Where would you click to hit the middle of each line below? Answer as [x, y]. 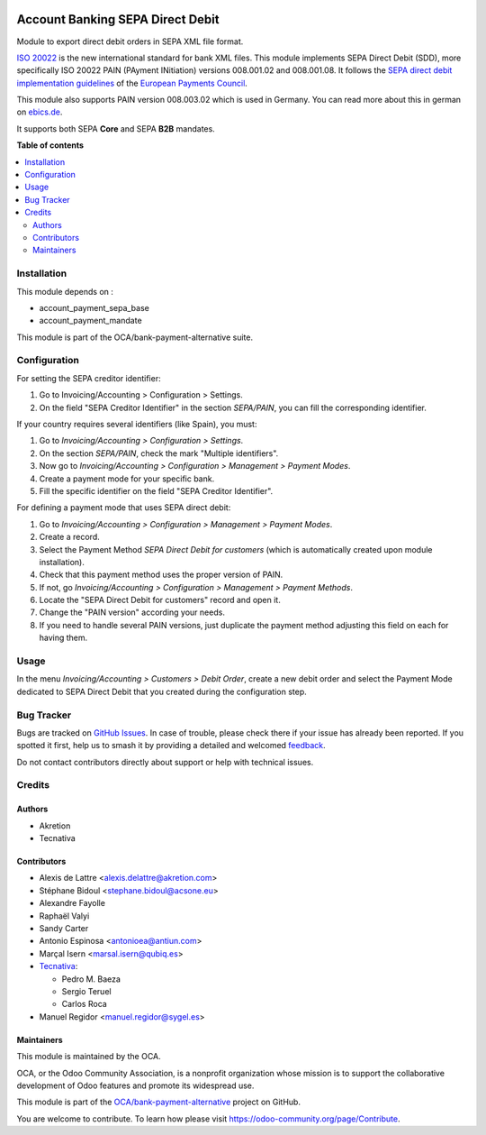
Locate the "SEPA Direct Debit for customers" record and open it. [160, 600]
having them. [63, 638]
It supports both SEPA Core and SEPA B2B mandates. [116, 128]
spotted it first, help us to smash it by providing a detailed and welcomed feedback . [171, 746]
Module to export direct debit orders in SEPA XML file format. [130, 41]
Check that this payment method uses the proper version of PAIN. [161, 575]
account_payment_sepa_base [94, 307]
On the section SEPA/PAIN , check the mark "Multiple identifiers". [159, 453]
